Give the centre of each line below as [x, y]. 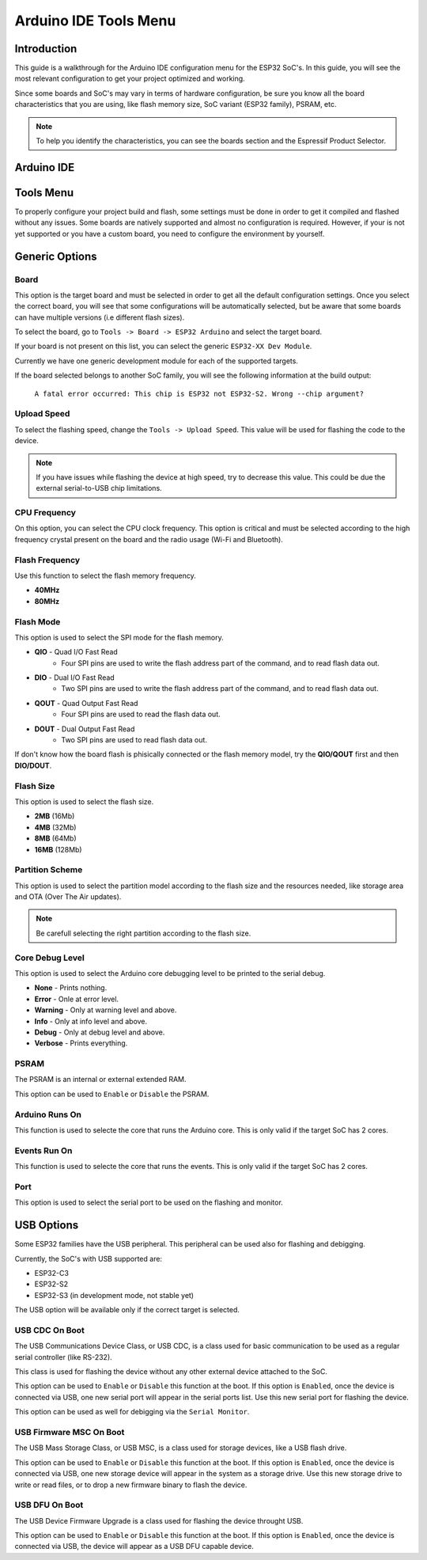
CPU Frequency [45, 513]
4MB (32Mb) [55, 827]
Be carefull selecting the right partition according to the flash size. [144, 933]
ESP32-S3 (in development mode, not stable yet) [114, 1295]
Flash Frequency [47, 560]
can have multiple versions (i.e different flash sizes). [100, 317]
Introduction [46, 49]
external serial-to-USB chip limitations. [99, 488]
